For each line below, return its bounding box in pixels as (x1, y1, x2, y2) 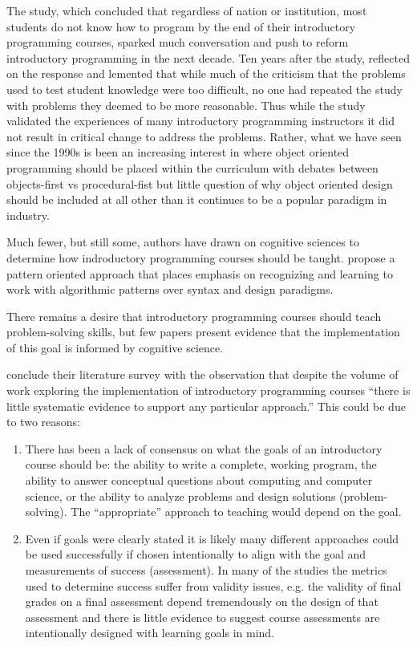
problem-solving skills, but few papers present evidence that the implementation (6, 323, 400, 340)
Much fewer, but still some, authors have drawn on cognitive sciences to (6, 234, 359, 250)
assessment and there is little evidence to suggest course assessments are (25, 608, 380, 625)
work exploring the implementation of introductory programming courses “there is (6, 382, 411, 399)
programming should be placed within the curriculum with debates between (6, 159, 379, 176)
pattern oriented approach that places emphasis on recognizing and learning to (6, 265, 393, 282)
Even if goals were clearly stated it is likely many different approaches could (25, 530, 399, 546)
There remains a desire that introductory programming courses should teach (6, 307, 382, 324)
